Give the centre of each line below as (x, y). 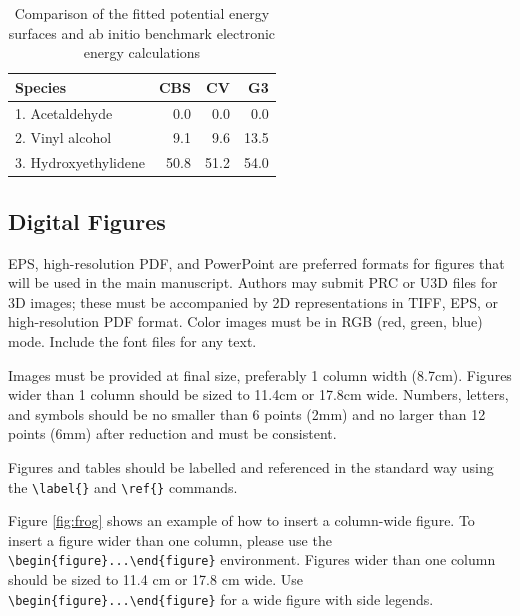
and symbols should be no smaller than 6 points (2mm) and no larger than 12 (247, 413)
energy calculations (142, 52)
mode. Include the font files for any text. (132, 340)
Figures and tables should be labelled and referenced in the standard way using (251, 466)
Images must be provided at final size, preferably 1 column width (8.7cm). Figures (260, 374)
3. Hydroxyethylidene (80, 162)
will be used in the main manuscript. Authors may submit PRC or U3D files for (253, 282)
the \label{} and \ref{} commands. (123, 486)
